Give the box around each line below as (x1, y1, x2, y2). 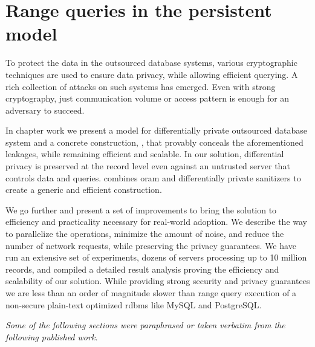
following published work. (5, 330, 98, 343)
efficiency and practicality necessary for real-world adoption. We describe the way (5, 215, 307, 228)
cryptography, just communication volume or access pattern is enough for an (5, 92, 290, 105)
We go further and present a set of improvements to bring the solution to (5, 203, 277, 216)
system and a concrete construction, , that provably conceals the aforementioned (5, 135, 304, 148)
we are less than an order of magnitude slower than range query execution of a (5, 287, 297, 299)
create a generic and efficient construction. (5, 183, 162, 196)
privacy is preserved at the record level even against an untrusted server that (5, 160, 290, 172)
